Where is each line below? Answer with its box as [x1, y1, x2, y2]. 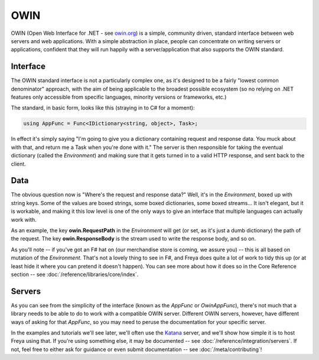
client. [11, 160, 26, 167]
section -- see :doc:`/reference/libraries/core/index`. [11, 271, 139, 278]
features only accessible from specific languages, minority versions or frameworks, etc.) [11, 93, 227, 100]
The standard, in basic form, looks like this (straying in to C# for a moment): [11, 104, 195, 112]
